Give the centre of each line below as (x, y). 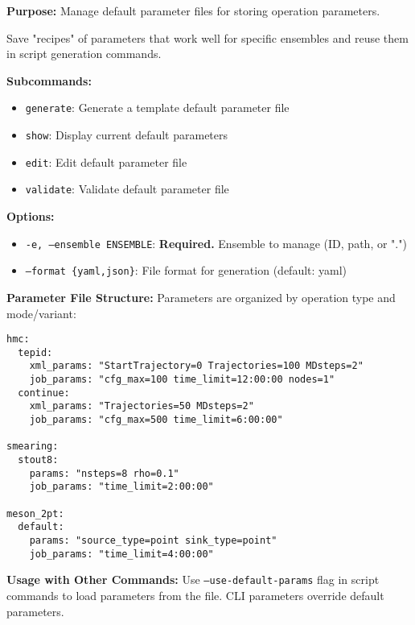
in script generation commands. (84, 54)
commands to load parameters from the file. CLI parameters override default (195, 595)
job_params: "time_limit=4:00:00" (121, 554)
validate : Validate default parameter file (127, 189)
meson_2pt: (35, 513)
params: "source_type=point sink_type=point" (153, 540)
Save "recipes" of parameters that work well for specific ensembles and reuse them (207, 37)
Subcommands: (49, 80)
